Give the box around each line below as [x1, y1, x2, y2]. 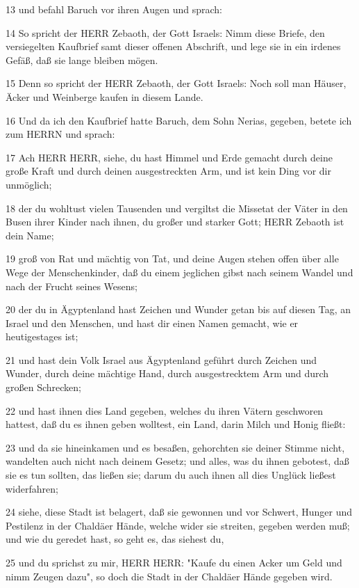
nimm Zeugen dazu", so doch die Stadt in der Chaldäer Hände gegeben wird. [6, 569, 333, 583]
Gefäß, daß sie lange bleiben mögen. [6, 52, 158, 67]
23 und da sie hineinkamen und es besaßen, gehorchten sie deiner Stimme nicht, [6, 440, 345, 454]
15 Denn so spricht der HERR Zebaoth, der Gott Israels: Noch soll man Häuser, [6, 76, 347, 90]
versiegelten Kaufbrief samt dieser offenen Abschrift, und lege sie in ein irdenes [6, 39, 341, 54]
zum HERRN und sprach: [6, 127, 115, 141]
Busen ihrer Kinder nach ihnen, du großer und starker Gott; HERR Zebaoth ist [6, 214, 344, 229]
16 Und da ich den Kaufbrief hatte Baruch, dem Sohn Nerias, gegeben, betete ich [6, 113, 352, 127]
